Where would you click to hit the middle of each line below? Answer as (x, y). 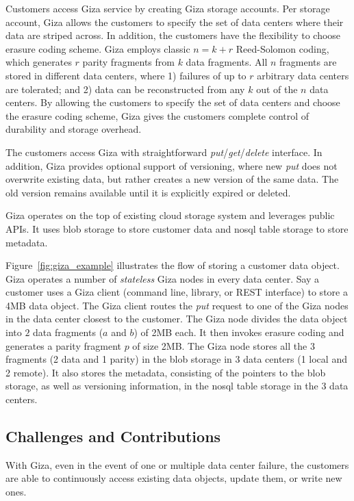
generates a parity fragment (63, 345)
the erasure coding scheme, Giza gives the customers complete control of (157, 115)
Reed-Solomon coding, (282, 48)
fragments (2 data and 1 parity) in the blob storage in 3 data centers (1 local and (176, 359)
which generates (39, 62)
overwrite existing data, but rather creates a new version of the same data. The (172, 179)
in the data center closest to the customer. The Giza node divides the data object (177, 319)
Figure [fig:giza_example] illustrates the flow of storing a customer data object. (173, 265)
